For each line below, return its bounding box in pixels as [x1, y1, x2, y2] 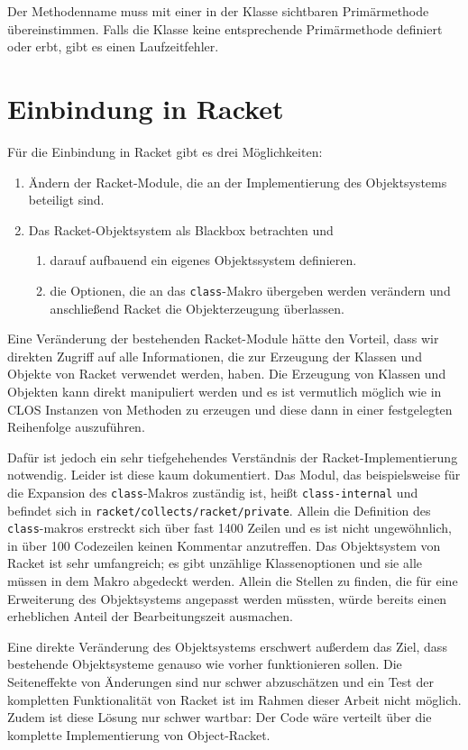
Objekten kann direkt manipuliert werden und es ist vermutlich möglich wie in [7, 381, 442, 400]
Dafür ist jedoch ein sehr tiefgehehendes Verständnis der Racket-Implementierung [7, 447, 458, 466]
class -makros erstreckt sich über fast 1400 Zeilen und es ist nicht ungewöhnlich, [7, 518, 452, 537]
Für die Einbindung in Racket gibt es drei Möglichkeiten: [7, 142, 323, 160]
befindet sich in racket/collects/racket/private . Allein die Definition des [7, 500, 431, 519]
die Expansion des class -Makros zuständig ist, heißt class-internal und [7, 482, 418, 501]
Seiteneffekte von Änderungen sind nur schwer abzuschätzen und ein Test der [7, 672, 434, 691]
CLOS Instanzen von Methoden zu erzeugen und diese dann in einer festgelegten [7, 399, 453, 418]
